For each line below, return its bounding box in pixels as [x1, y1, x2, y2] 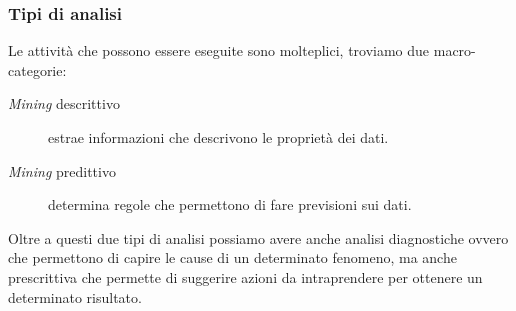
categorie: [8, 59, 67, 80]
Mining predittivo [8, 160, 116, 181]
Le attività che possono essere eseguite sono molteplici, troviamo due [8, 40, 430, 61]
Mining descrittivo [8, 93, 120, 114]
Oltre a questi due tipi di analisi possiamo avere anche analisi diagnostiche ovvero [8, 227, 509, 248]
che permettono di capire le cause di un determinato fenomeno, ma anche [8, 247, 457, 268]
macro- [433, 40, 476, 61]
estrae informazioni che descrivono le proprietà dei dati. [48, 127, 389, 147]
